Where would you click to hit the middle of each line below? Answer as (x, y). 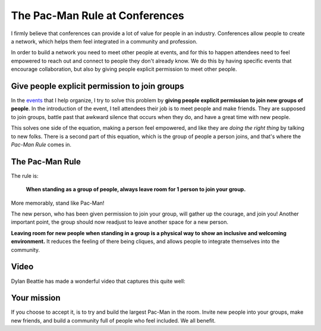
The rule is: (25, 176)
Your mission (36, 298)
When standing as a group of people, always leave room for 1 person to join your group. (136, 189)
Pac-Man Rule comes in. (41, 144)
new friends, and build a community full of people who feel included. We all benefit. (114, 320)
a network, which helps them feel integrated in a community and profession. (104, 41)
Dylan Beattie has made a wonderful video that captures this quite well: (98, 281)
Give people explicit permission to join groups (97, 86)
